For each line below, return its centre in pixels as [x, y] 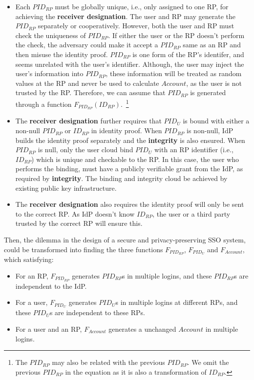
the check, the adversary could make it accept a [87, 45]
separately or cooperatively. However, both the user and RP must [136, 26]
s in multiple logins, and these [167, 276]
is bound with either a [216, 121]
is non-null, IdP [210, 130]
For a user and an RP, [49, 329]
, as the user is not [214, 83]
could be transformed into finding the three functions [84, 249]
